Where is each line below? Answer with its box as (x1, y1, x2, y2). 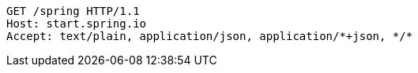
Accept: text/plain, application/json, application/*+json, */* (6, 30, 413, 42)
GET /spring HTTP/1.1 (6, 5, 140, 17)
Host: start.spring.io (6, 17, 147, 30)
